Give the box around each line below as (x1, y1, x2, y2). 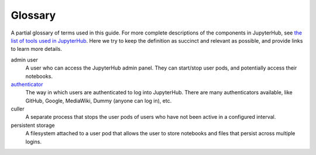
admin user (11, 56, 38, 63)
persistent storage (11, 122, 55, 129)
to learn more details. (11, 46, 63, 53)
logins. (25, 138, 42, 145)
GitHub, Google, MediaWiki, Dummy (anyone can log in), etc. (25, 97, 172, 104)
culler (11, 105, 25, 112)
